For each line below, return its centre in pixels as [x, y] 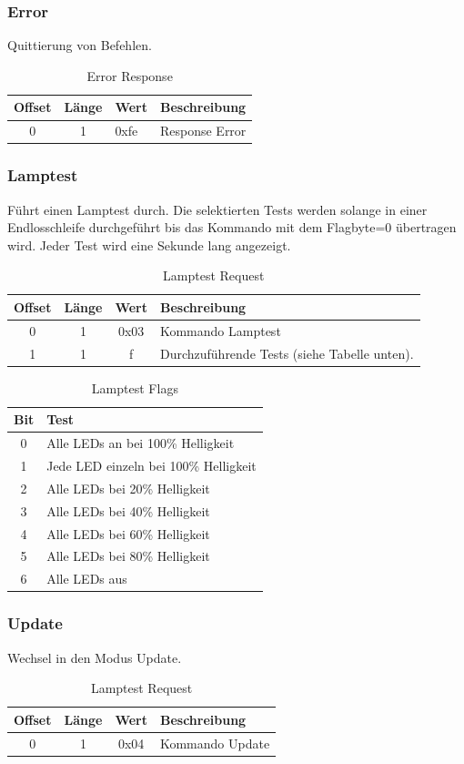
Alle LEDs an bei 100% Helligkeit [141, 443]
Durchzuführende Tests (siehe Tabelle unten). [287, 353]
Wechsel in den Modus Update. [95, 657]
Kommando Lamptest [220, 330]
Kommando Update [215, 743]
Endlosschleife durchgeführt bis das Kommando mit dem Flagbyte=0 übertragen [232, 227]
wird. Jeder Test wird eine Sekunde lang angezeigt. [149, 244]
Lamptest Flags [135, 387]
